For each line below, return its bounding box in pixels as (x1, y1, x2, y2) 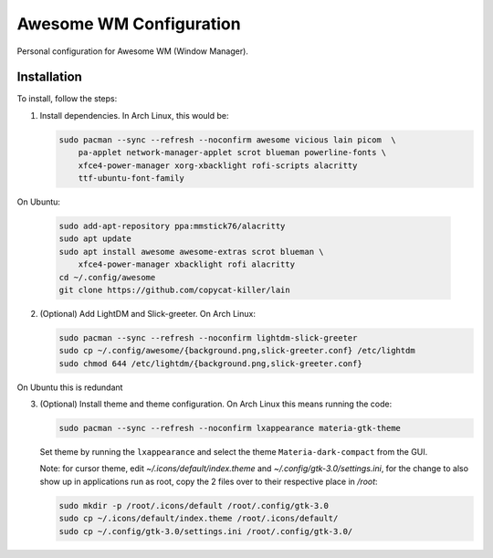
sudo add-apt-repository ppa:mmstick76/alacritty (58, 220, 286, 231)
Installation (16, 69, 82, 85)
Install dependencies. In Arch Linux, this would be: (39, 110, 229, 121)
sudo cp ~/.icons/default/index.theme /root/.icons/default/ (58, 513, 339, 524)
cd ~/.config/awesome (58, 272, 156, 282)
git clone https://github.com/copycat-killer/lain (58, 284, 291, 295)
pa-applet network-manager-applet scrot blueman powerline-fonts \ (78, 147, 387, 158)
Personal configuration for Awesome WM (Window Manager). (16, 46, 248, 57)
